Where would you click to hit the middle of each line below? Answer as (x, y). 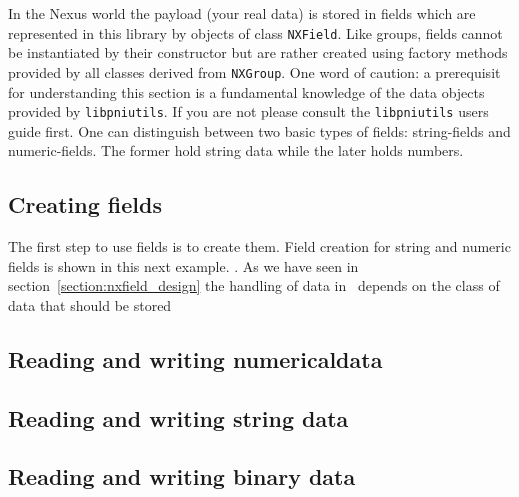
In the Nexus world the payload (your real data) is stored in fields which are (242, 13)
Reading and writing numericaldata (195, 358)
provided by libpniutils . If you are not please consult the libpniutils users (248, 111)
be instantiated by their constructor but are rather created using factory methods (258, 52)
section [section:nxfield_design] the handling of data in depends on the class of (254, 285)
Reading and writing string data (178, 417)
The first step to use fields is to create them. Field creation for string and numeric (259, 246)
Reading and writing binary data (182, 476)
